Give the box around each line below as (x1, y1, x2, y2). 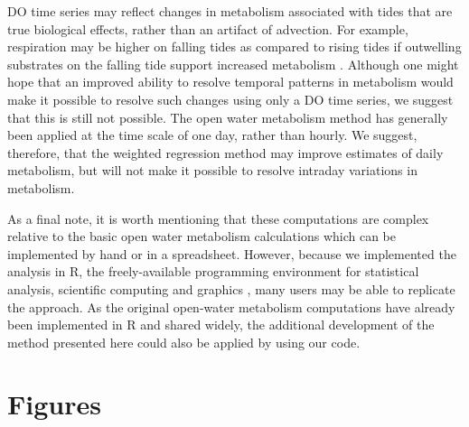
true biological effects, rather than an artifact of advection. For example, (7, 19, 408, 38)
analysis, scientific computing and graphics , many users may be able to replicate (7, 279, 455, 298)
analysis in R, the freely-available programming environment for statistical (7, 262, 419, 281)
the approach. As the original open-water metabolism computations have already (7, 297, 455, 316)
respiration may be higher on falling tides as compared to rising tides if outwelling (7, 37, 462, 56)
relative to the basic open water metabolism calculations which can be (7, 227, 396, 246)
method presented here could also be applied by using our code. (7, 332, 361, 351)
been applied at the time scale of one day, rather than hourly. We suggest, (7, 125, 417, 144)
